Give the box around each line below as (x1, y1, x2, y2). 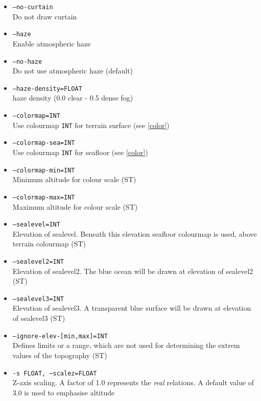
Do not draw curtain (12, 11, 77, 21)
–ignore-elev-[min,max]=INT (12, 332, 108, 340)
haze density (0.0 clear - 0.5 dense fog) (12, 92, 133, 103)
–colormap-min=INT (12, 166, 75, 174)
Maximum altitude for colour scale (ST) (12, 201, 138, 212)
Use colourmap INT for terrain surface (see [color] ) (12, 119, 170, 130)
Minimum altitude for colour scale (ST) (12, 174, 136, 185)
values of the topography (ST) (12, 349, 107, 360)
